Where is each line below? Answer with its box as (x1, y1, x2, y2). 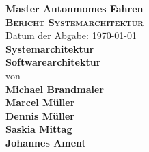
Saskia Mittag (5, 122, 72, 136)
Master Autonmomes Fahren (5, 1, 144, 15)
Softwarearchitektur (5, 55, 101, 69)
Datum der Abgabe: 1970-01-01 (5, 28, 137, 42)
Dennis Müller (5, 108, 74, 123)
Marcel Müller (5, 95, 75, 110)
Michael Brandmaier (5, 81, 104, 96)
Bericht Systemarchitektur (5, 14, 144, 29)
